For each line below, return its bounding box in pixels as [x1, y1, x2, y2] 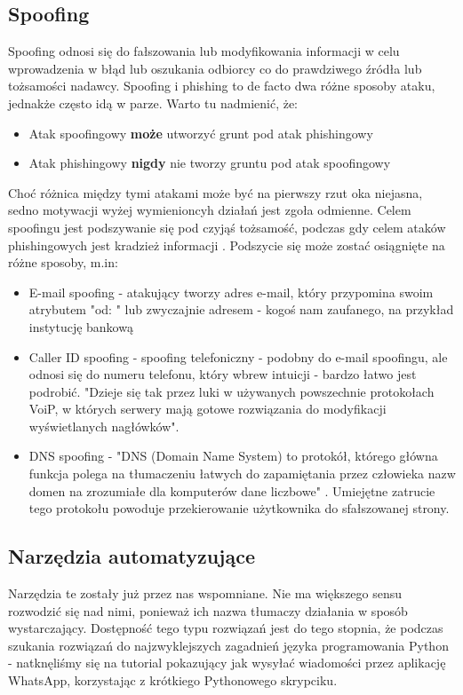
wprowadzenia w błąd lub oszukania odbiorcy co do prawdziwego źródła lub [8, 59, 422, 77]
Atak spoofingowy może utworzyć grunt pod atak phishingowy [28, 123, 373, 142]
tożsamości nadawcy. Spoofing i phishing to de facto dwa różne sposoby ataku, [8, 76, 435, 95]
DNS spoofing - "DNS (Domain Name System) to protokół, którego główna [28, 446, 438, 465]
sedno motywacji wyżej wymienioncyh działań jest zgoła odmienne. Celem [8, 201, 411, 219]
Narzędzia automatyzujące [8, 542, 256, 570]
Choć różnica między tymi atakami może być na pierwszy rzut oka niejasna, [8, 183, 423, 201]
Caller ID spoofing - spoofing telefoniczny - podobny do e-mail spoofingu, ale [28, 347, 448, 366]
